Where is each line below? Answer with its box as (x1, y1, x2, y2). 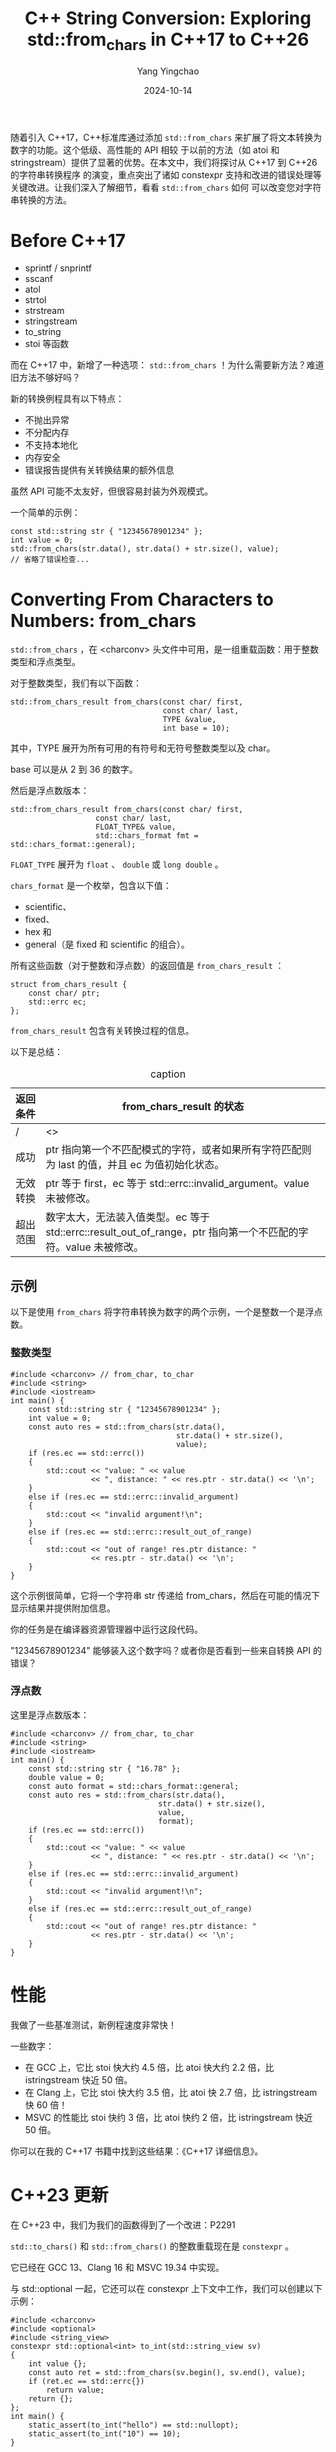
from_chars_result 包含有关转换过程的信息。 (10, 1025, 195, 1037)
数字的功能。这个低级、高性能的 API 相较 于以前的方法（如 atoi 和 (10, 143, 280, 156)
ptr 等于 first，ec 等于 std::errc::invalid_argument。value (45, 1177, 310, 1191)
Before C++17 (10, 229, 127, 252)
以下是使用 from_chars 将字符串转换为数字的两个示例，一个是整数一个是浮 (10, 1306, 315, 1318)
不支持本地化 (24, 439, 78, 451)
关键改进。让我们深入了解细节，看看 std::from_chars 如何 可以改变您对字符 (10, 181, 322, 193)
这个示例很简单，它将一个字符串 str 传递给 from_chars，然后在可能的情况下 (10, 1589, 321, 1601)
